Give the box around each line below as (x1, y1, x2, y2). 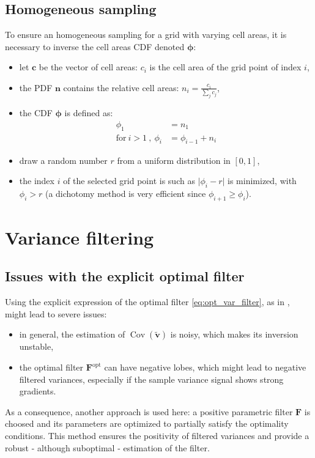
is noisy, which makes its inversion (170, 328, 298, 341)
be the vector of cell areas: (39, 61, 138, 73)
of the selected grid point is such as (63, 174, 195, 187)
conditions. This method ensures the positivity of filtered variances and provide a (5, 429, 309, 442)
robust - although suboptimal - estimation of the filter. (5, 441, 210, 454)
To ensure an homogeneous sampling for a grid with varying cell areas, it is (5, 28, 287, 41)
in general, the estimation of (19, 328, 125, 341)
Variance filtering (5, 224, 154, 249)
